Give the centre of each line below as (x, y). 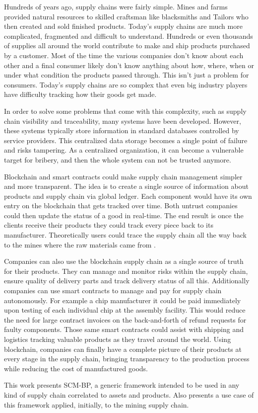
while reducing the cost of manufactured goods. (76, 368)
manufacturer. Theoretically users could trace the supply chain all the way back (125, 235)
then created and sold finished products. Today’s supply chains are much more (123, 26)
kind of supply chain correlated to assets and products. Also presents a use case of (129, 394)
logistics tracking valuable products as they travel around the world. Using (118, 339)
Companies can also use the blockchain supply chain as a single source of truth (124, 261)
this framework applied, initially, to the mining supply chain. (97, 404)
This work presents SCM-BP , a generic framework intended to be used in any (122, 385)
